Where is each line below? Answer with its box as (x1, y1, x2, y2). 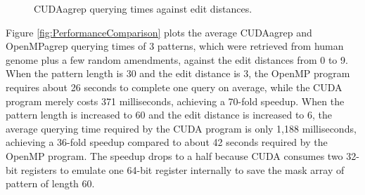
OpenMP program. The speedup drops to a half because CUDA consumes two (6, 148, 343, 163)
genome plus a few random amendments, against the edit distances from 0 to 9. (6, 52, 348, 67)
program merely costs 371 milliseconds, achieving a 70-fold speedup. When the (6, 93, 345, 108)
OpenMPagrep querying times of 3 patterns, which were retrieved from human (6, 39, 344, 53)
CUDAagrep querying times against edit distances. (34, 1, 252, 15)
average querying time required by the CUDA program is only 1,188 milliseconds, (6, 121, 357, 135)
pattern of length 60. (6, 176, 95, 191)
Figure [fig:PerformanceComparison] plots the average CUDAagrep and (6, 25, 312, 39)
